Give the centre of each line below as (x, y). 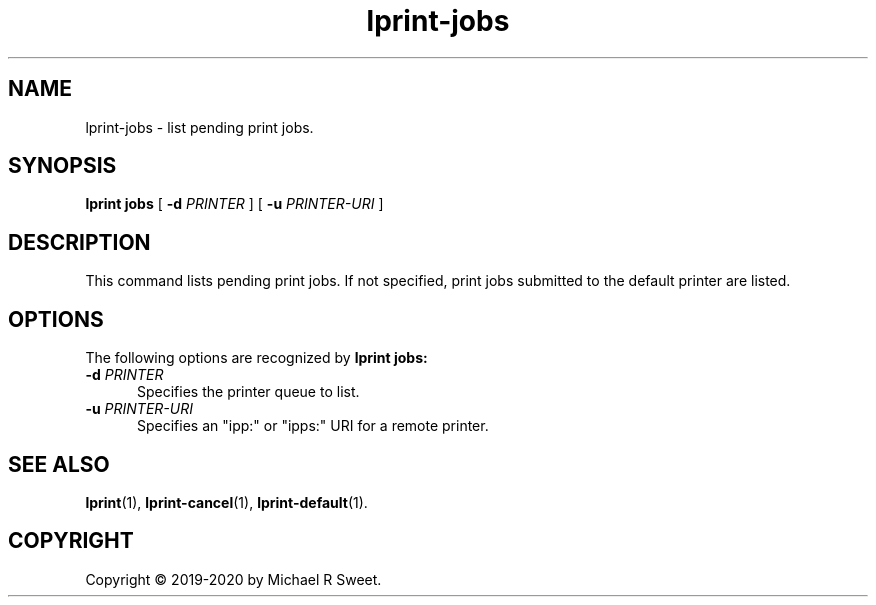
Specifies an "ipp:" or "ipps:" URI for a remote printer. (313, 426)
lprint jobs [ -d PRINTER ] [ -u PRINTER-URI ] (234, 204)
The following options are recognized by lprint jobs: (256, 358)
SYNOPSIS (62, 166)
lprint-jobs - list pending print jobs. (199, 127)
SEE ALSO (59, 464)
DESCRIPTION (79, 242)
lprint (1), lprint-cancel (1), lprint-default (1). (226, 502)
